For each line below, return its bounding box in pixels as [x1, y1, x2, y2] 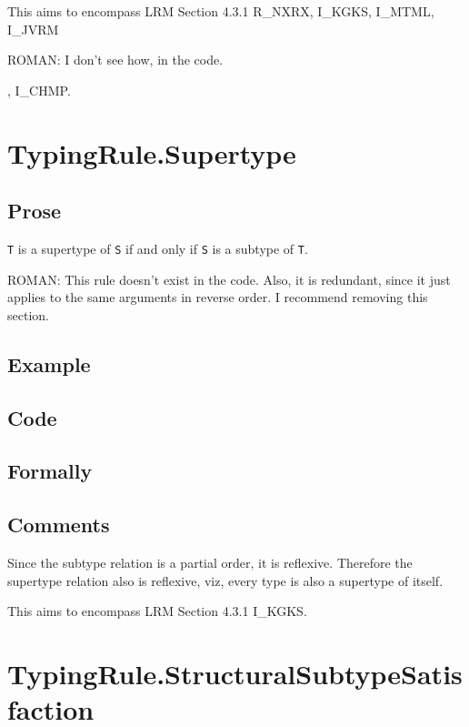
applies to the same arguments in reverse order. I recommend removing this [7, 288, 428, 307]
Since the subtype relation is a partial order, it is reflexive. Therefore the [7, 552, 413, 571]
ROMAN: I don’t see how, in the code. [7, 50, 224, 69]
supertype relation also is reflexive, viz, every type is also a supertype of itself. [7, 570, 444, 590]
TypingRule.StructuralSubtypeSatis [7, 654, 463, 692]
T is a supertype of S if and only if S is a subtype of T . [7, 238, 308, 257]
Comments [7, 510, 110, 539]
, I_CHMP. [7, 80, 71, 99]
